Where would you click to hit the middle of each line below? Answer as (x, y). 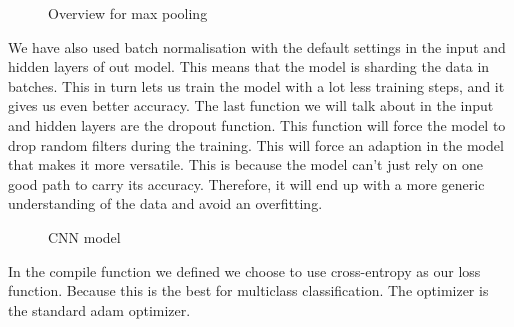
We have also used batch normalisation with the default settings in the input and (257, 46)
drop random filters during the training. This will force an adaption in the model (256, 144)
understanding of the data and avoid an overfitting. (165, 203)
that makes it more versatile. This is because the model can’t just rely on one (245, 164)
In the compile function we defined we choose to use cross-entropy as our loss (244, 270)
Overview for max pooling (128, 13)
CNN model (84, 236)
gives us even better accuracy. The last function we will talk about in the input (251, 105)
